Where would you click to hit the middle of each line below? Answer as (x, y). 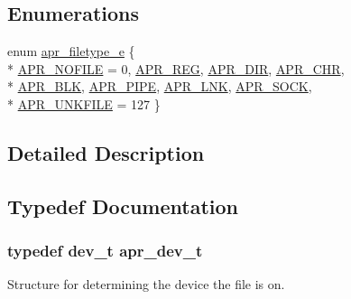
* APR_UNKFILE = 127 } (84, 103)
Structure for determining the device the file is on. (146, 284)
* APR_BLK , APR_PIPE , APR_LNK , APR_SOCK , (160, 86)
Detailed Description (106, 152)
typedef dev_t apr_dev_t (105, 251)
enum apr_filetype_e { (71, 51)
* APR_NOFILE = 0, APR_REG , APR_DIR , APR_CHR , (176, 68)
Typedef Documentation (123, 206)
